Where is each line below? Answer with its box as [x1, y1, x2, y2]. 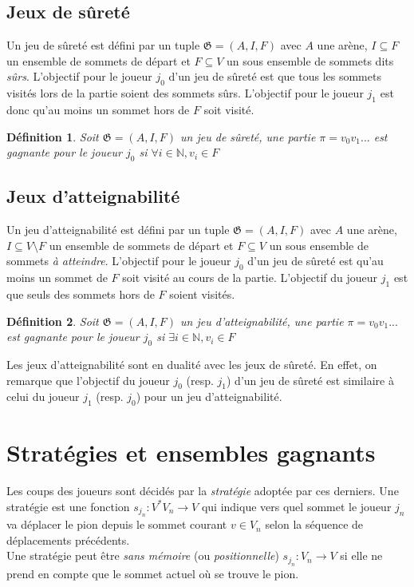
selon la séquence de [265, 516, 364, 533]
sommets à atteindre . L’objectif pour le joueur [6, 252, 231, 269]
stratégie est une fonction [6, 498, 130, 514]
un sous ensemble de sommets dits [227, 52, 394, 69]
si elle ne [340, 547, 383, 564]
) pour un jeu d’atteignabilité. [136, 388, 282, 405]
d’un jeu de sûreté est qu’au [247, 252, 384, 269]
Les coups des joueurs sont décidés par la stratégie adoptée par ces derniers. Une [6, 482, 399, 499]
